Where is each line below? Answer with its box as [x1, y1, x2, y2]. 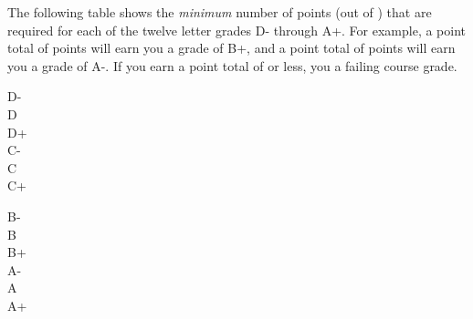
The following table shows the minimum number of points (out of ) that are [7, 3, 432, 21]
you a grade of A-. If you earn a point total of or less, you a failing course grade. [7, 56, 457, 75]
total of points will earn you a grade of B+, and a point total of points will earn [7, 38, 456, 57]
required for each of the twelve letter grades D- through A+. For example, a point [7, 20, 467, 39]
